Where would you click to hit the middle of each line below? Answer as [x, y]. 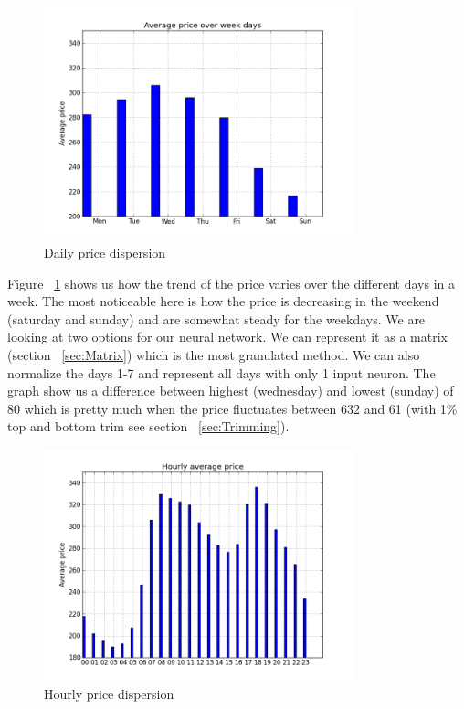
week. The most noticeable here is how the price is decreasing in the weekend [223, 301]
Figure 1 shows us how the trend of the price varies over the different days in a [231, 283]
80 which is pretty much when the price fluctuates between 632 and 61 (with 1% [232, 408]
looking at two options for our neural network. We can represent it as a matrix [227, 337]
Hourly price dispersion [109, 693]
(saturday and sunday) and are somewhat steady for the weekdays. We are [216, 318]
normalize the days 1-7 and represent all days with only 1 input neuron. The [221, 372]
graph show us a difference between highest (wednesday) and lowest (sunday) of [231, 391]
